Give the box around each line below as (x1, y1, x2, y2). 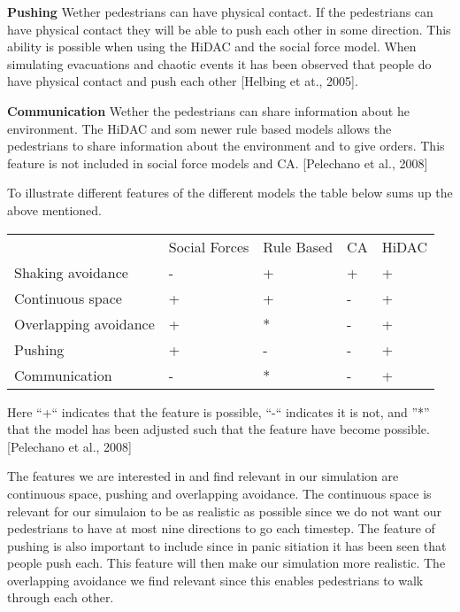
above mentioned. (7, 200, 102, 219)
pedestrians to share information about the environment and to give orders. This (7, 136, 445, 155)
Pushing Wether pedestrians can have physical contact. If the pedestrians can (7, 3, 433, 20)
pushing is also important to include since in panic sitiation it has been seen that (7, 536, 447, 554)
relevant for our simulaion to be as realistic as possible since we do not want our (7, 501, 442, 520)
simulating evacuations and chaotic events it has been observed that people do (7, 54, 432, 73)
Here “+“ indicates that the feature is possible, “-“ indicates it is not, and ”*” (7, 402, 430, 421)
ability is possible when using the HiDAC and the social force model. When (7, 37, 417, 56)
